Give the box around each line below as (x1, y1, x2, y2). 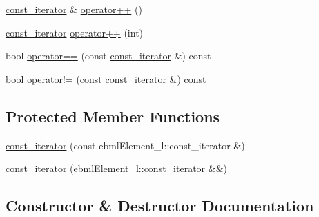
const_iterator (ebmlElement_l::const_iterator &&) (6, 161, 227, 176)
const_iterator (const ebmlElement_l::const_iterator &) (6, 138, 245, 152)
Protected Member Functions (6, 105, 220, 126)
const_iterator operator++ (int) (6, 25, 144, 39)
